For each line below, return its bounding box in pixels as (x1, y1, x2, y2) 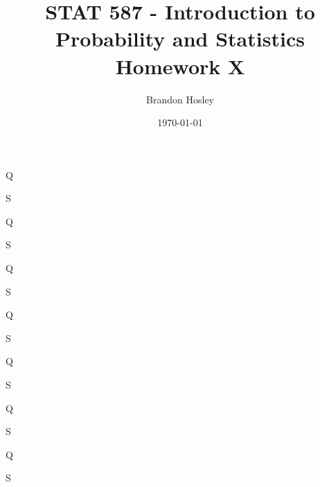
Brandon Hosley (146, 92, 214, 106)
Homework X (115, 51, 245, 80)
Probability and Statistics (55, 24, 305, 53)
